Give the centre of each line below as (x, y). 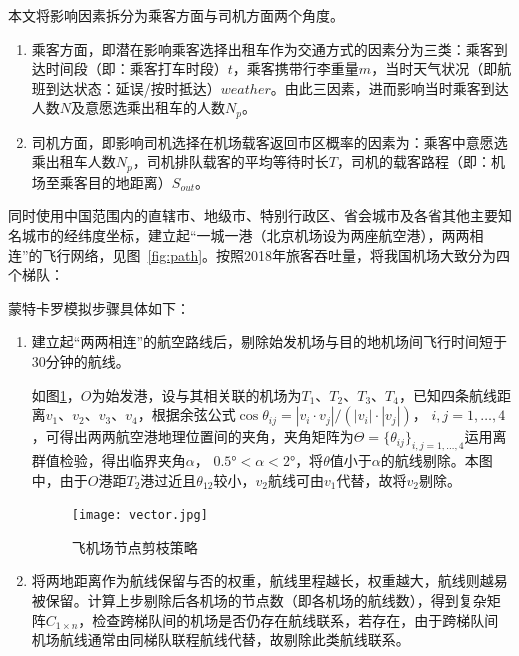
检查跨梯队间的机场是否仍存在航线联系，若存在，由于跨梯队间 (295, 619)
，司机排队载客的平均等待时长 (230, 161)
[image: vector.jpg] (139, 515)
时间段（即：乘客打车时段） (136, 68)
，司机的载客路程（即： (413, 161)
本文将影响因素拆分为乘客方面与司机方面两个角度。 (176, 15)
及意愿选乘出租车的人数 (148, 107)
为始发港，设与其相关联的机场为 (196, 394)
